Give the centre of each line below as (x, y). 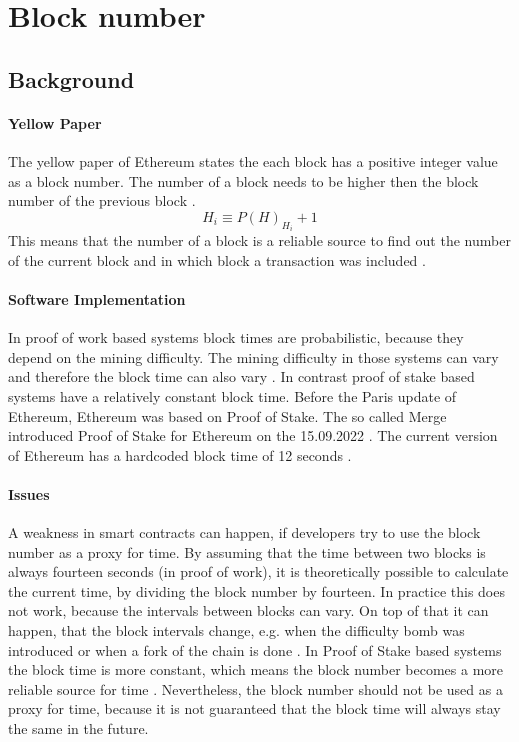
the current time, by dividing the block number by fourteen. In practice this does (256, 590)
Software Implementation (97, 298)
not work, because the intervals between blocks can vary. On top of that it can (248, 610)
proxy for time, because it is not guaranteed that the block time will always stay (254, 708)
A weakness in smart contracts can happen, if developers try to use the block (244, 532)
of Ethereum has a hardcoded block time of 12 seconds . (180, 454)
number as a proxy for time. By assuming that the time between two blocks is (247, 551)
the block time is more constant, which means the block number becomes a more (256, 669)
